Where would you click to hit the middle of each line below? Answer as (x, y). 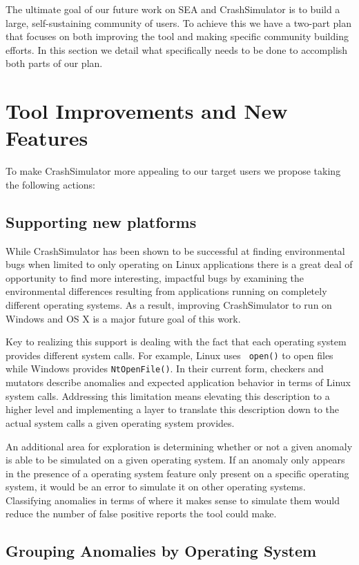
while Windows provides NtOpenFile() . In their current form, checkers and (165, 368)
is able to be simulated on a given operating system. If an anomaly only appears (175, 460)
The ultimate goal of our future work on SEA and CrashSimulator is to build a (173, 9)
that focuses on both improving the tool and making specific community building (177, 36)
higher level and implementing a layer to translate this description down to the (172, 409)
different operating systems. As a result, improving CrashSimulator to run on (169, 305)
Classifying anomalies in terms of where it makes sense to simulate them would (173, 500)
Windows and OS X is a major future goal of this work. (123, 318)
